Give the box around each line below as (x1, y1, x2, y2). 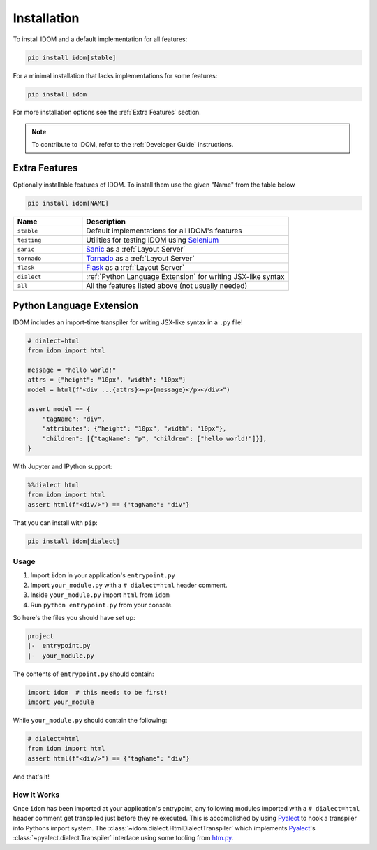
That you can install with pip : (13, 518, 98, 527)
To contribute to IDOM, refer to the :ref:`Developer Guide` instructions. (31, 141, 234, 149)
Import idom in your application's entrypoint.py (30, 571, 176, 579)
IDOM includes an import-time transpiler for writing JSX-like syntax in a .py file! (13, 318, 244, 326)
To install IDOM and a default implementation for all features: (13, 35, 188, 43)
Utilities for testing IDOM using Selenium (86, 235, 219, 245)
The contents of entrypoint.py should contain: (13, 670, 154, 678)
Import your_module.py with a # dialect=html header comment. (30, 581, 228, 589)
